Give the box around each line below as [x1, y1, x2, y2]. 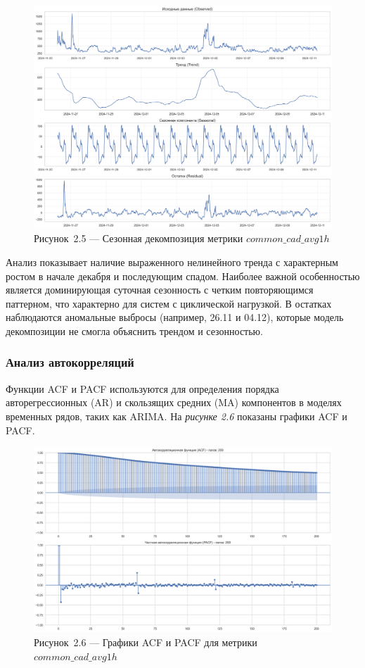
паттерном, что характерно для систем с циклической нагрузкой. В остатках [6, 296, 332, 310]
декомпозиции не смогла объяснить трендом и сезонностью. [6, 323, 263, 338]
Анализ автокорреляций [6, 353, 134, 371]
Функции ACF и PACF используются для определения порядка [6, 381, 279, 396]
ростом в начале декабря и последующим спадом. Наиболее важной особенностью [6, 268, 360, 283]
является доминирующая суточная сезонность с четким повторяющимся [6, 282, 314, 297]
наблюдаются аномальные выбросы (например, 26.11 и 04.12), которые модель [6, 310, 344, 324]
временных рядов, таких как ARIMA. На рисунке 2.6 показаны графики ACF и [6, 408, 347, 423]
